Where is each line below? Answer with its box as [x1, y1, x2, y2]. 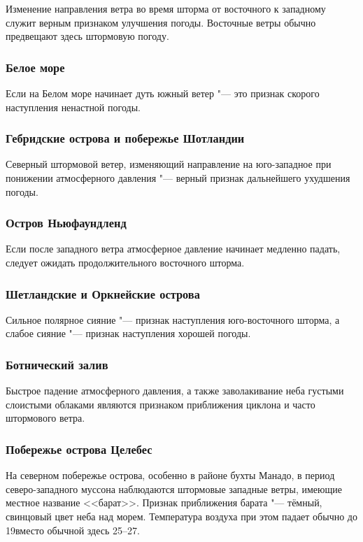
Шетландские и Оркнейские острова [6, 285, 200, 302]
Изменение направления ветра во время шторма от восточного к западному [6, 1, 326, 15]
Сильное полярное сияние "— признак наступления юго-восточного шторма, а [6, 312, 340, 327]
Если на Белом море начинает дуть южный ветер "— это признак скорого [6, 86, 320, 100]
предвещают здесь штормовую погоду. [6, 29, 169, 43]
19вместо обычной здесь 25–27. [6, 522, 140, 537]
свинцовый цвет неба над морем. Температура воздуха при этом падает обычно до [6, 509, 357, 523]
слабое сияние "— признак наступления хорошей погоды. [6, 326, 251, 341]
